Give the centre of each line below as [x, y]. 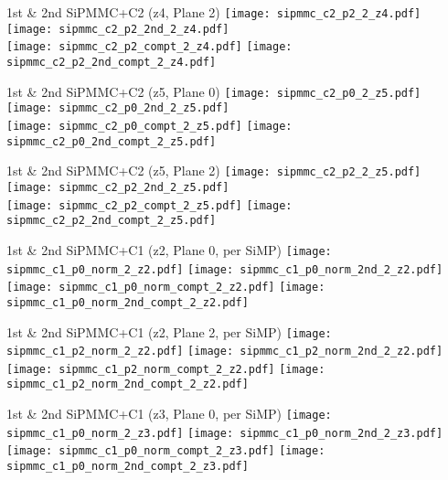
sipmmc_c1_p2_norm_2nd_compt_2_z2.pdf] [128, 384]
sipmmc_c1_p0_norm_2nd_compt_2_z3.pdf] [128, 467]
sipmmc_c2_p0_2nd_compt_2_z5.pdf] [112, 141]
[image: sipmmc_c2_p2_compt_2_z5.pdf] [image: [149, 205]
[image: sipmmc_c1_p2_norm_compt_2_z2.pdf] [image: [166, 369]
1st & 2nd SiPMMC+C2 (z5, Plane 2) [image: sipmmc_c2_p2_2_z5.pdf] [214, 171]
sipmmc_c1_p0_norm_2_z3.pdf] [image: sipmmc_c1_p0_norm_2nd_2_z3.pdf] [225, 433]
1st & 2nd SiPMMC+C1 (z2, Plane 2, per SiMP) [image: [169, 331]
